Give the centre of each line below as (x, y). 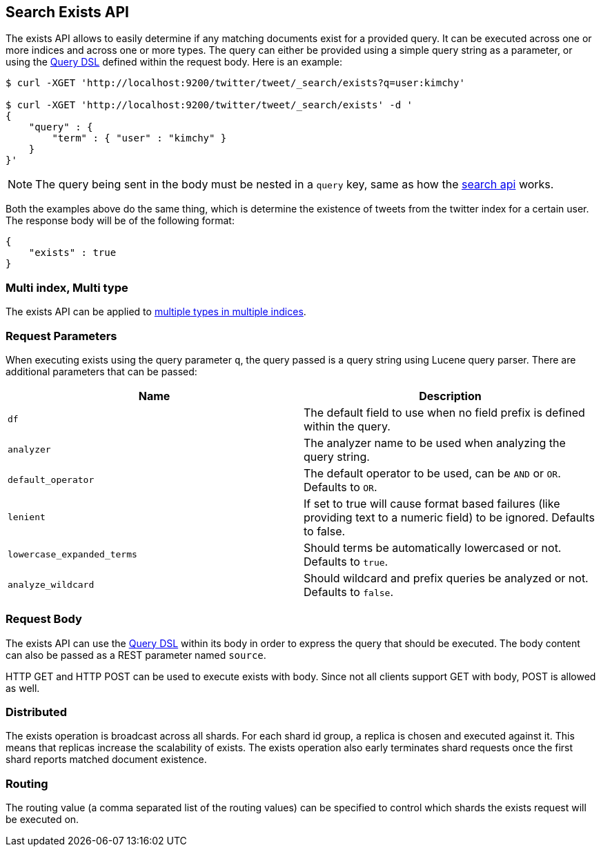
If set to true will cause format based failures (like (432, 503)
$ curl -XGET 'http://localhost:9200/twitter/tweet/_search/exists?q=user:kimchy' (235, 83)
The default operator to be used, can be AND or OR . (432, 473)
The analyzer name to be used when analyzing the (435, 443)
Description (450, 396)
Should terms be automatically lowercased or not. (433, 547)
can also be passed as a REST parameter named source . (136, 655)
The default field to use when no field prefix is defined (444, 412)
